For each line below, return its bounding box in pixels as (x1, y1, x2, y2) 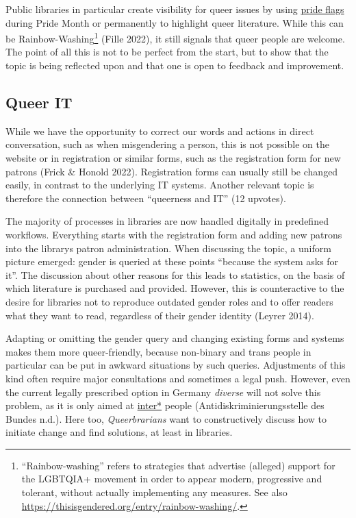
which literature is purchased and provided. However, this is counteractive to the (5, 281, 344, 295)
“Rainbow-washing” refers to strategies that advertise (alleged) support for (21, 458, 335, 472)
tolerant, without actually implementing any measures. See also (21, 485, 288, 500)
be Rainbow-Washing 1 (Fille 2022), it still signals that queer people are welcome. (5, 29, 345, 45)
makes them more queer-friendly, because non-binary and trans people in (5, 344, 311, 358)
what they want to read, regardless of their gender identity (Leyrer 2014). (5, 308, 314, 322)
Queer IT (5, 92, 73, 113)
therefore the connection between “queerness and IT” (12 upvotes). (5, 190, 286, 205)
